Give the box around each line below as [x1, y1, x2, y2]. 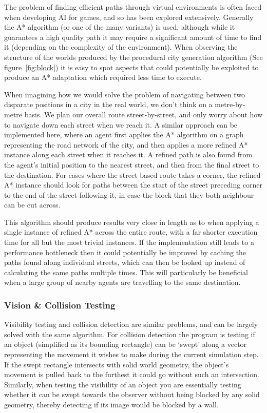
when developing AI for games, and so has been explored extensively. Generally [4, 11, 254, 22]
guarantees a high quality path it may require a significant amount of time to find [4, 31, 262, 42]
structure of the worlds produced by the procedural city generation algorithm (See [4, 51, 263, 62]
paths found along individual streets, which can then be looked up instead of [4, 257, 245, 267]
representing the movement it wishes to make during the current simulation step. [4, 349, 259, 360]
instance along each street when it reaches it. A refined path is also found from [4, 149, 253, 160]
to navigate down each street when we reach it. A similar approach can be [4, 119, 238, 130]
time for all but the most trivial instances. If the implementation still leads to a [4, 237, 254, 247]
